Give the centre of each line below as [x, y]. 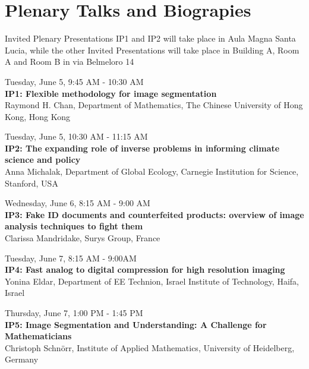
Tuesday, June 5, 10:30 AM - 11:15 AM [76, 136]
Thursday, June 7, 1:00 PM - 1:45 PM [74, 313]
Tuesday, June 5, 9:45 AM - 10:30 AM [74, 81]
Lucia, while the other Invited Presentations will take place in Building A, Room [152, 50]
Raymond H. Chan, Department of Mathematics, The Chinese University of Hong [154, 105]
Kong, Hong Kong [38, 116]
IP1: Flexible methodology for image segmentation [111, 93]
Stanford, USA [31, 183]
